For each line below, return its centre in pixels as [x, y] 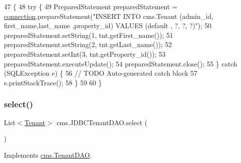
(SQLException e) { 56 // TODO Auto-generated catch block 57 [101, 73]
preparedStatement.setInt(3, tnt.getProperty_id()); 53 [85, 54]
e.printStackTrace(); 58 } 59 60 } [53, 82]
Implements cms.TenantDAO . [48, 155]
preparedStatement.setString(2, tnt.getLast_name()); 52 [88, 44]
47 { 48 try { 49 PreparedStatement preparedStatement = [91, 6]
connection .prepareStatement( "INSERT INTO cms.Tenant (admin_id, [109, 16]
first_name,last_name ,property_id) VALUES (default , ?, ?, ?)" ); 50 [108, 25]
